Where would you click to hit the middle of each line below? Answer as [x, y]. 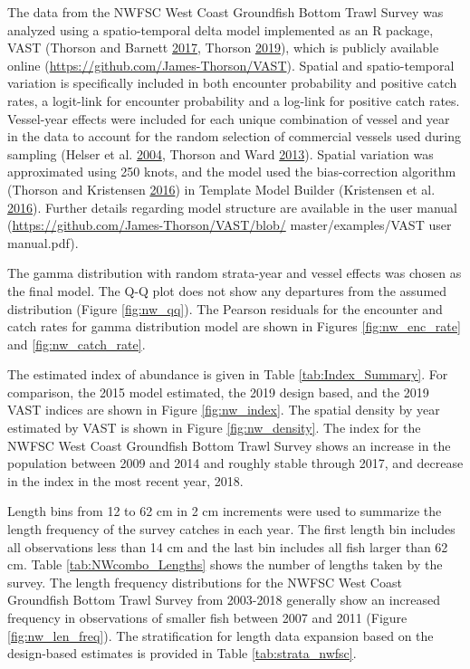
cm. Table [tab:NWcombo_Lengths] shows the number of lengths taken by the [225, 564]
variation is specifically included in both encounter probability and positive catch [232, 83]
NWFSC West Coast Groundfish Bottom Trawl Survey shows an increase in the [229, 445]
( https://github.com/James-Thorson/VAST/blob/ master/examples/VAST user [230, 225]
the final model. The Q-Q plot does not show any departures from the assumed [227, 290]
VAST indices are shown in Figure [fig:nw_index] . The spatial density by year [224, 410]
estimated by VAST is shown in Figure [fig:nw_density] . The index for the [214, 428]
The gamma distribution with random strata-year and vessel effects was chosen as [235, 273]
